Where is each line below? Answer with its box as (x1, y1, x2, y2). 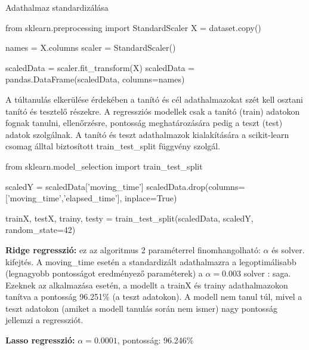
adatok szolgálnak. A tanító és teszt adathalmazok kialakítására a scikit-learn (5, 128, 289, 140)
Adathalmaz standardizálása (5, 1, 109, 13)
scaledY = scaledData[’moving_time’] (5, 180, 144, 192)
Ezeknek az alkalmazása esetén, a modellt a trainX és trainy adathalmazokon (5, 278, 288, 291)
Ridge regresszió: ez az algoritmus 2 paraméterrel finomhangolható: (5, 243, 261, 256)
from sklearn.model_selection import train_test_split (5, 159, 203, 172)
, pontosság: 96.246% (117, 334, 194, 346)
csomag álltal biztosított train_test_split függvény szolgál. (5, 140, 221, 152)
